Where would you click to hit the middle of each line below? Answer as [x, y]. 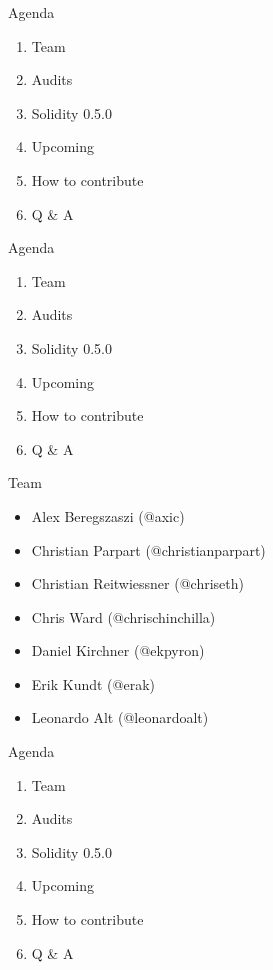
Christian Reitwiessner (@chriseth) [137, 583]
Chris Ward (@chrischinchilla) [123, 616]
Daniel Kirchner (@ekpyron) [118, 650]
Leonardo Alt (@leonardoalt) [120, 717]
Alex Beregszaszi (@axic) [108, 515]
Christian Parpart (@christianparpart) [148, 549]
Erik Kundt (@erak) [93, 683]
